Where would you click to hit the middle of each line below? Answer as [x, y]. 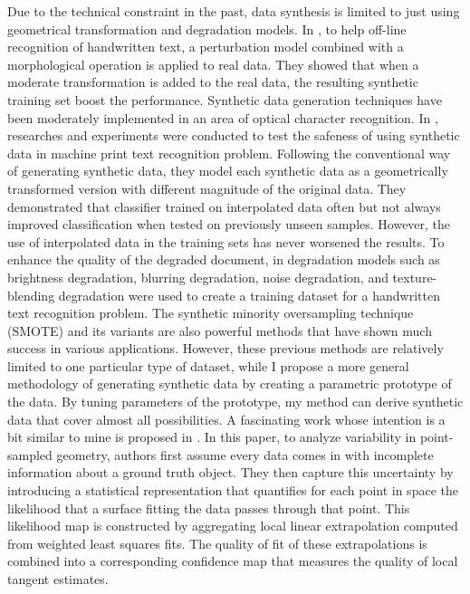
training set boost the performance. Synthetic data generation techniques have [225, 99]
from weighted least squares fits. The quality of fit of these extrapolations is [217, 543]
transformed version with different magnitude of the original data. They [207, 188]
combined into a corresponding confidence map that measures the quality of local [233, 561]
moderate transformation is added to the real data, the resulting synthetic [213, 82]
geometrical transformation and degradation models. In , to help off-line [207, 29]
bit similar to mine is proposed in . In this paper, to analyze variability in [212, 437]
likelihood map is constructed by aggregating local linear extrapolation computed [233, 526]
